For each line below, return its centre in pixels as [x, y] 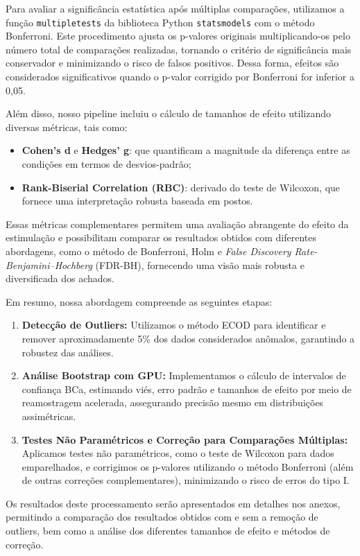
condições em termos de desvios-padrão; [106, 164]
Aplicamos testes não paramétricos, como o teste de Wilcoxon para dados [178, 453]
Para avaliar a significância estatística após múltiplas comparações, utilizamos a [175, 8]
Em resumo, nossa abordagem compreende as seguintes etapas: [139, 301]
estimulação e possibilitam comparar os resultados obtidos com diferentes [161, 237]
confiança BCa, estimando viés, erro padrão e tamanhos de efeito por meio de [187, 389]
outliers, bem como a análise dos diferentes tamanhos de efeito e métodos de [168, 531]
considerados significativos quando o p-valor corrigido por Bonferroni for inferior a [180, 77]
